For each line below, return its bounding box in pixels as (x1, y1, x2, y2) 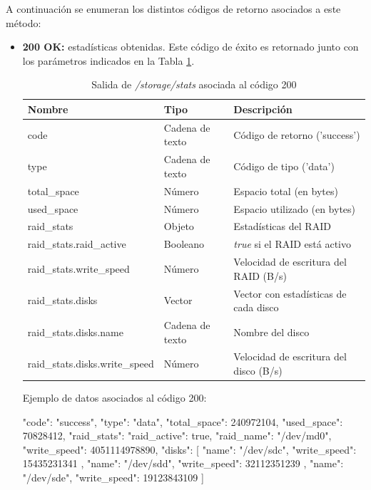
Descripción (233, 101, 293, 116)
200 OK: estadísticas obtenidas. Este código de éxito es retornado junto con (22, 39, 359, 54)
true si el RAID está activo (233, 236, 351, 251)
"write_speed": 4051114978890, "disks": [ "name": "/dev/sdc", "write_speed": (22, 442, 357, 457)
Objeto (163, 219, 194, 234)
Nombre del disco (233, 324, 310, 339)
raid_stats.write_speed (27, 261, 130, 276)
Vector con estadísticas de (233, 286, 347, 301)
